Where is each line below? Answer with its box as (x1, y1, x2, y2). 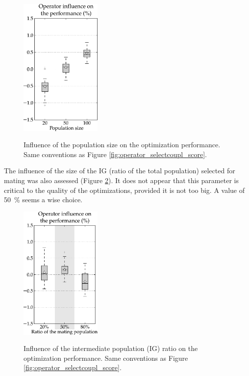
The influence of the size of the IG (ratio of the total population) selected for (4, 165, 235, 176)
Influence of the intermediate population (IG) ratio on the (24, 343, 198, 353)
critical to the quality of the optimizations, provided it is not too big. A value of (4, 185, 245, 195)
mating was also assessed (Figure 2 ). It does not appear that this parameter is (4, 175, 239, 185)
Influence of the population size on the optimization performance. (24, 139, 221, 150)
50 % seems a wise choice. (4, 194, 82, 205)
